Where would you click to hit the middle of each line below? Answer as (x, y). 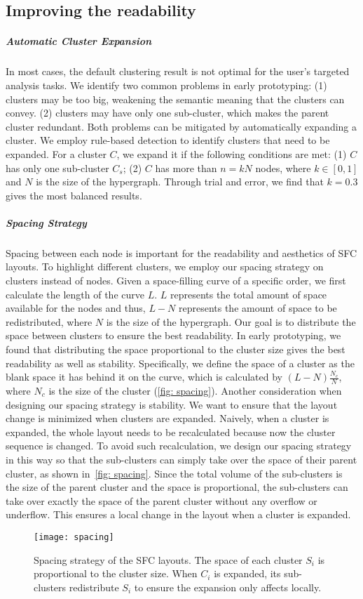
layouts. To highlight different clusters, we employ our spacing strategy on (165, 266)
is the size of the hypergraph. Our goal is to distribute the (231, 321)
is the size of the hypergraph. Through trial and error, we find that (180, 182)
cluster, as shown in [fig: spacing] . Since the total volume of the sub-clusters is (174, 473)
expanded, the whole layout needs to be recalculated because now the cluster (171, 432)
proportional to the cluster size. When (116, 573)
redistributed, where (49, 321)
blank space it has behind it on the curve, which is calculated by (144, 377)
